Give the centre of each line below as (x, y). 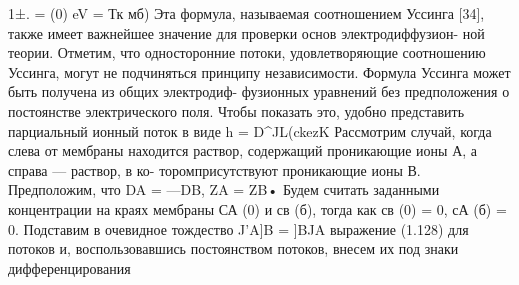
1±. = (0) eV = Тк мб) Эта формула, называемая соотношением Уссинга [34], (246, 13)
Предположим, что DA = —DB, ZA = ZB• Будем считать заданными (224, 189)
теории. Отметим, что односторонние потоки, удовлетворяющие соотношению (247, 52)
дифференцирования (69, 267)
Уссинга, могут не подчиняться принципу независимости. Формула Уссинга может (259, 71)
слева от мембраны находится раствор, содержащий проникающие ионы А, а (243, 150)
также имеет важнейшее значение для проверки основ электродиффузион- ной (246, 32)
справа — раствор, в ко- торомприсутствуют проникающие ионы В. (214, 169)
